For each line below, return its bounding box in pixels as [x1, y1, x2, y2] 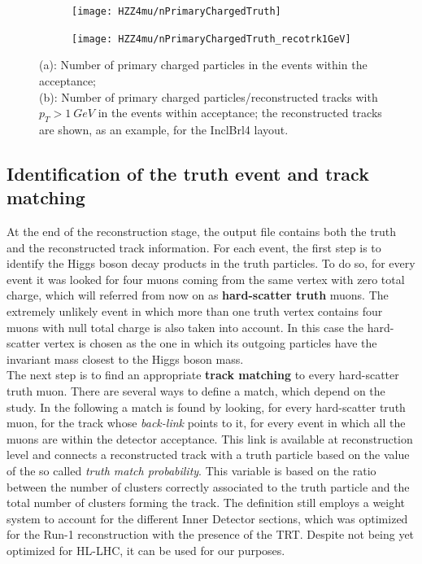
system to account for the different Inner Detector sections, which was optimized [7, 509, 408, 527]
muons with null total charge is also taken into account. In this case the [7, 318, 364, 335]
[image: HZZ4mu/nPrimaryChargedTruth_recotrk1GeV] [72, 33, 351, 45]
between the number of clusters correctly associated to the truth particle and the [7, 478, 410, 495]
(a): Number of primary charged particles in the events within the [39, 56, 368, 73]
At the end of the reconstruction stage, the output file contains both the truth [7, 223, 397, 240]
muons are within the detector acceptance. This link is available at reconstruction [7, 430, 413, 447]
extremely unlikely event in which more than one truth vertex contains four [7, 303, 383, 320]
